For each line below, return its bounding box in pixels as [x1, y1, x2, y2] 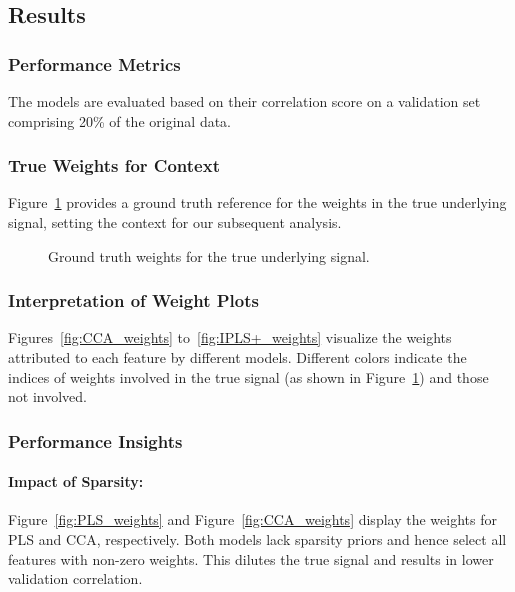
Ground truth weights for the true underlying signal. [48, 245, 370, 266]
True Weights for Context [8, 153, 220, 178]
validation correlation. [8, 568, 143, 589]
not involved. [8, 386, 87, 407]
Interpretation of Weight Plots [8, 288, 259, 313]
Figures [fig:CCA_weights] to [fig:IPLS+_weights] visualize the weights [8, 327, 452, 348]
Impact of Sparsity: [8, 471, 144, 492]
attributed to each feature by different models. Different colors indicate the [8, 347, 467, 367]
